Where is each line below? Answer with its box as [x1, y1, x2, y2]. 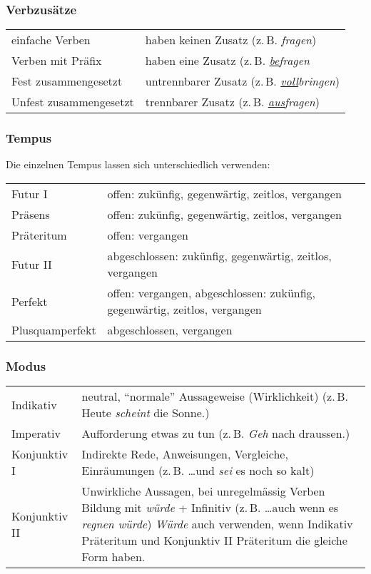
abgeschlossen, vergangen [107, 322, 233, 339]
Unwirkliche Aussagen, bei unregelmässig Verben [81, 483, 325, 500]
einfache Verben [11, 31, 91, 48]
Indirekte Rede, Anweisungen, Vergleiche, [81, 446, 288, 463]
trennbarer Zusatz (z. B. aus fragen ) [145, 93, 320, 111]
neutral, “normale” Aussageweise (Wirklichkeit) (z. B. [81, 388, 349, 405]
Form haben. [81, 548, 146, 565]
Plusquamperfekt [11, 322, 96, 339]
